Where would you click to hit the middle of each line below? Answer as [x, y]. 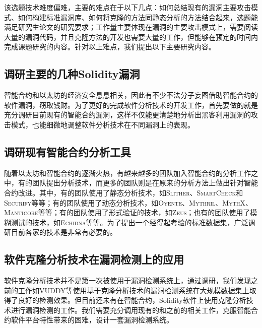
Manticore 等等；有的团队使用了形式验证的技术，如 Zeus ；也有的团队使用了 [127, 212]
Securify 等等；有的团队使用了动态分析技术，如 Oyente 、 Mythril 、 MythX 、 [128, 202]
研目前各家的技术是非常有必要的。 [60, 232]
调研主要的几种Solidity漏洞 [72, 74]
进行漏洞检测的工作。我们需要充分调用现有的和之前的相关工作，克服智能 [131, 310]
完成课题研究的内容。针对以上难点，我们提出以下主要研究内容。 [110, 47]
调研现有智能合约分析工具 [68, 151]
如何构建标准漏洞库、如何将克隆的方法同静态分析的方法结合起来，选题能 [138, 17]
